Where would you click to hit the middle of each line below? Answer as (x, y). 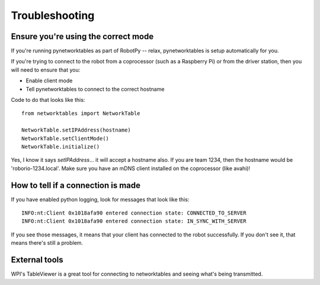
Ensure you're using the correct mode (82, 36)
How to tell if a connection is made (76, 185)
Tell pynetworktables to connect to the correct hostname (95, 89)
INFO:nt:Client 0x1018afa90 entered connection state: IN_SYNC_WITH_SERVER (134, 221)
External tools (37, 260)
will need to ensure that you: (46, 70)
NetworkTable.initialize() (61, 146)
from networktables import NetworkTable (81, 113)
